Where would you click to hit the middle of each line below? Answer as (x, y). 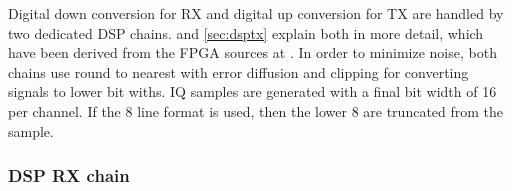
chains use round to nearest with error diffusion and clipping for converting (238, 71)
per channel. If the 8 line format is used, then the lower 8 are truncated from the (256, 110)
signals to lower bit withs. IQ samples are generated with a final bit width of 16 (252, 91)
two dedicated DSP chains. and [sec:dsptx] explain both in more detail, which (246, 32)
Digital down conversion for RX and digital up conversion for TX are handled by (256, 13)
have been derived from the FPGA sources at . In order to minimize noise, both (252, 52)
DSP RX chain (69, 175)
